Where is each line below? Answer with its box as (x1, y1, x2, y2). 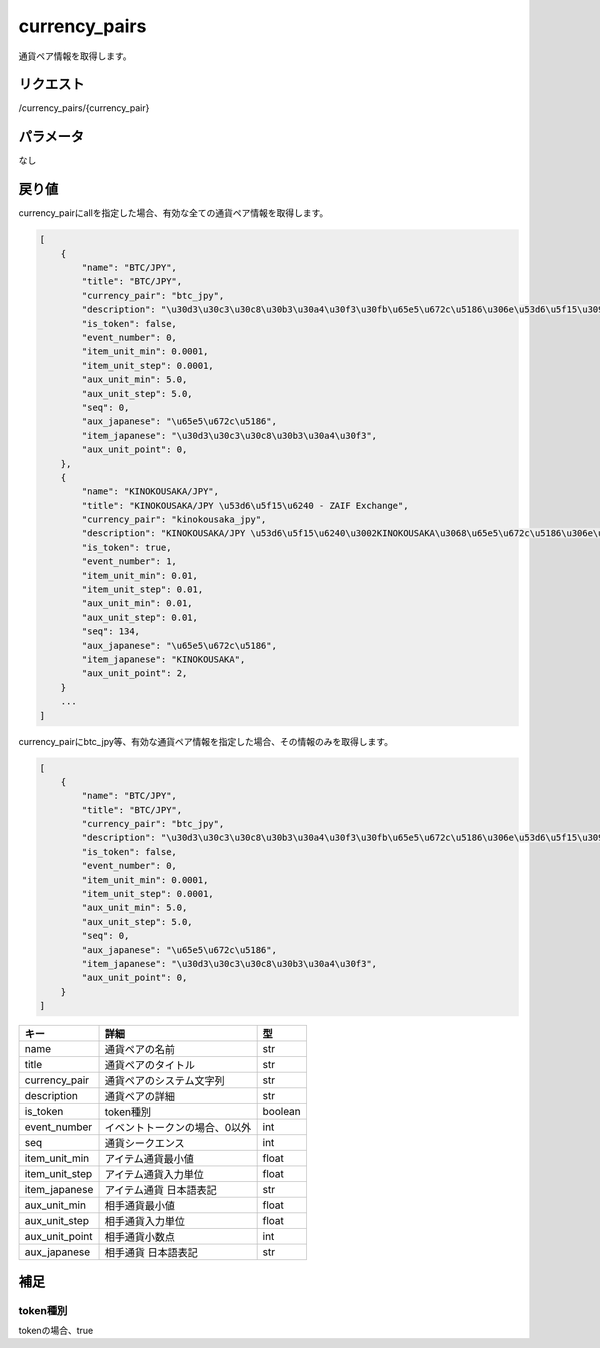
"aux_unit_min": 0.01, (81, 598, 194, 609)
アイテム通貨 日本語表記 (104, 1183, 217, 1197)
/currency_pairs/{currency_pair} (18, 102, 150, 114)
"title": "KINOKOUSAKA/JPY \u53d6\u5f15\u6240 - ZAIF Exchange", (81, 500, 409, 511)
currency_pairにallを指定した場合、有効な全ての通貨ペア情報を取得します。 (18, 207, 329, 219)
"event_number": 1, (81, 556, 177, 567)
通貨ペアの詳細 (104, 1090, 175, 1104)
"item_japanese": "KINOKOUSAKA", (81, 653, 246, 665)
